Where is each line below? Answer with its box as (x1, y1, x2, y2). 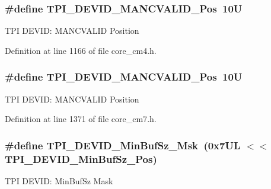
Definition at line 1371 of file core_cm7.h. (5, 113, 157, 125)
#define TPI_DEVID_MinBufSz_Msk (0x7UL (5, 137, 241, 152)
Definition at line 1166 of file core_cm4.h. (5, 44, 157, 56)
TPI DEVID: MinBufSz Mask (5, 174, 113, 187)
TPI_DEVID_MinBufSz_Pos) (5, 151, 157, 166)
